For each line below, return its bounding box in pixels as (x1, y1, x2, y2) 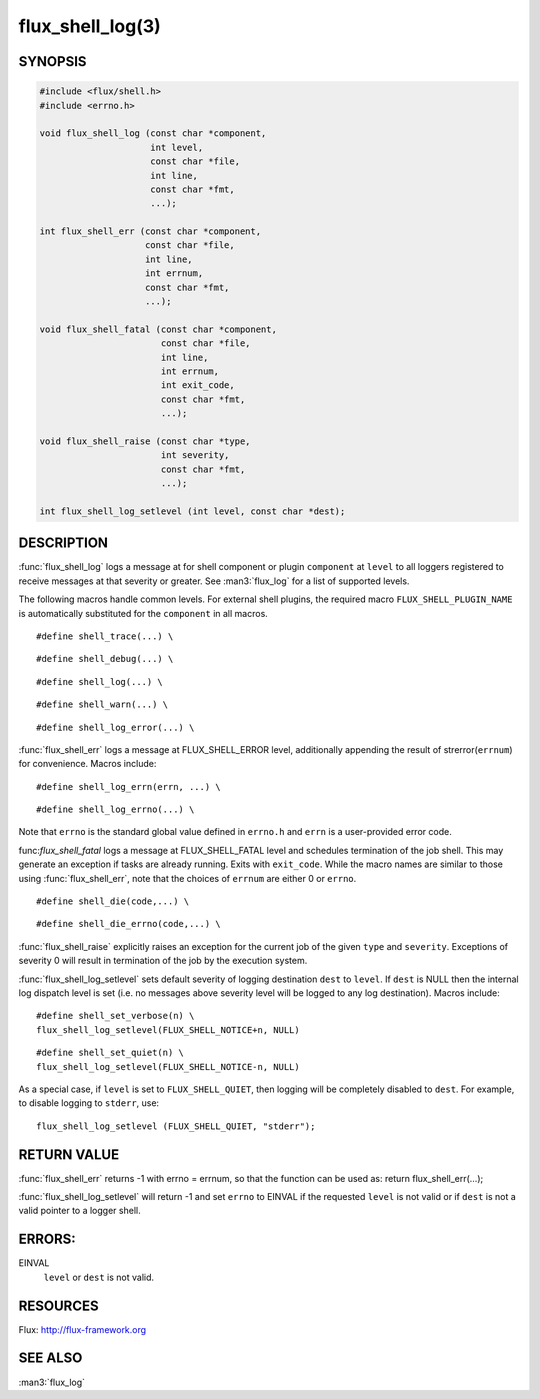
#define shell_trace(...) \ (36, 630, 174, 642)
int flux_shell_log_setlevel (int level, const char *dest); (39, 505, 346, 517)
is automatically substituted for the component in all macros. (18, 607, 269, 619)
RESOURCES (18, 1297, 99, 1314)
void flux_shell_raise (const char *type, (39, 435, 251, 447)
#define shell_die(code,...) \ (36, 896, 190, 907)
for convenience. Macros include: (18, 758, 157, 770)
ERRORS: (18, 1231, 77, 1248)
